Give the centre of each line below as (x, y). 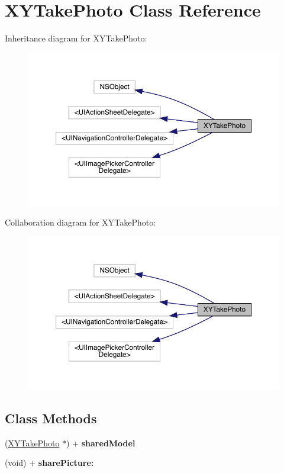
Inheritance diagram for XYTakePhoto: (76, 38)
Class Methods (51, 418)
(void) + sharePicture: (49, 463)
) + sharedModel (101, 443)
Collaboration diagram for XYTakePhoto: (80, 222)
